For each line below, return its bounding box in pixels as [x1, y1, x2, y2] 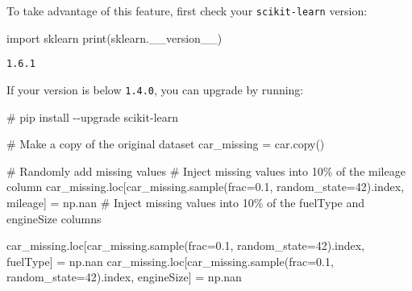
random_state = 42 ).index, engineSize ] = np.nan [6, 268, 242, 285]
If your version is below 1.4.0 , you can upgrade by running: [6, 81, 304, 98]
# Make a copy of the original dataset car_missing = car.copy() [6, 135, 325, 152]
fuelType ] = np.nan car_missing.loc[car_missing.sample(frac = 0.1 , [6, 252, 334, 269]
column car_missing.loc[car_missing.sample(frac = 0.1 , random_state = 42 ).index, [6, 178, 405, 195]
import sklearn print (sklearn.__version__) [6, 29, 223, 46]
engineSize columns [6, 210, 102, 227]
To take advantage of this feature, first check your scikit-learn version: [6, 2, 368, 19]
